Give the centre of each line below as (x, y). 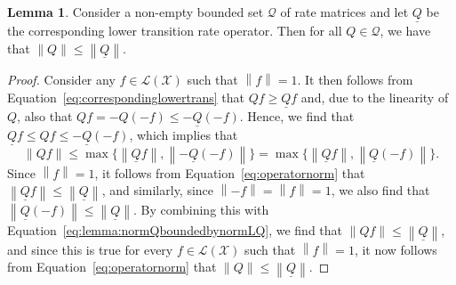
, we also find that (380, 190)
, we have (405, 31)
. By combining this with (201, 209)
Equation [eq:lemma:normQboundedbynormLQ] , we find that (175, 229)
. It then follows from (355, 80)
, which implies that (184, 135)
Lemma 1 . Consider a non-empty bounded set (136, 12)
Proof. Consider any (61, 80)
